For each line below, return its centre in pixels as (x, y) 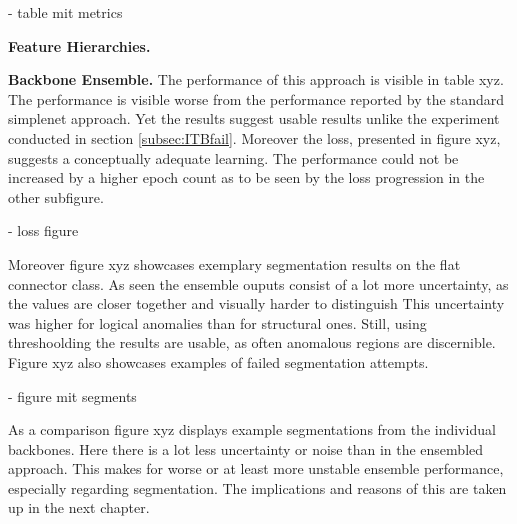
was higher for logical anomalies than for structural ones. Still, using (217, 322)
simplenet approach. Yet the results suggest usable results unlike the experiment (254, 118)
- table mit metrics (65, 12)
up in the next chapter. (79, 507)
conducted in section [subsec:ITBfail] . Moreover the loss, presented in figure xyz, (254, 137)
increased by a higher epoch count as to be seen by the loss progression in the (246, 177)
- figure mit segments (72, 395)
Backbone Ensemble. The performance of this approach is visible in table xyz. (256, 79)
